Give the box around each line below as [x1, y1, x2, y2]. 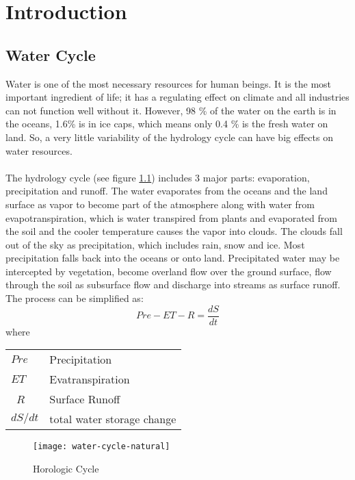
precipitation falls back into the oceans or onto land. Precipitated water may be [5, 251, 340, 265]
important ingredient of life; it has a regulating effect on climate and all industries [5, 90, 350, 104]
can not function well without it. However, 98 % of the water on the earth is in [5, 103, 337, 117]
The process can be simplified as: [5, 291, 144, 305]
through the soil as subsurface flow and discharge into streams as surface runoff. [5, 277, 341, 292]
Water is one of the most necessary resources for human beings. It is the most [5, 76, 332, 90]
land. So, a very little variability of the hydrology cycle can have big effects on [5, 129, 333, 144]
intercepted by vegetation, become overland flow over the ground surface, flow [5, 264, 332, 278]
